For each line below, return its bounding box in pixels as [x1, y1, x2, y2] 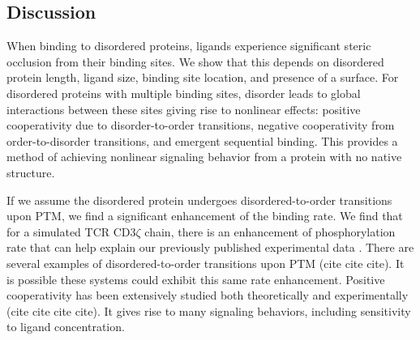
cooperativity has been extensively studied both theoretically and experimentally [6, 287, 409, 304]
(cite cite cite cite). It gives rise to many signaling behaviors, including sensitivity [6, 302, 411, 319]
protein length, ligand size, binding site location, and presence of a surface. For [6, 69, 399, 86]
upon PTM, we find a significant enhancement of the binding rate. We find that [6, 207, 403, 224]
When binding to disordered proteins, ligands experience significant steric [6, 37, 371, 54]
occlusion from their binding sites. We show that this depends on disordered [6, 53, 384, 70]
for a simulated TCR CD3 [6, 223, 136, 240]
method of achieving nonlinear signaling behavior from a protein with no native [6, 148, 402, 165]
